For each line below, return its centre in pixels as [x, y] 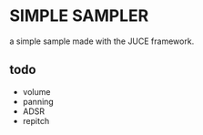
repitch [36, 120]
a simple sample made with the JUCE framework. [102, 41]
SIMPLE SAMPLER [79, 16]
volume [36, 91]
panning [38, 101]
